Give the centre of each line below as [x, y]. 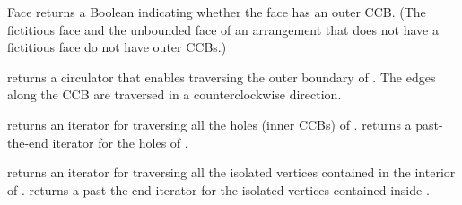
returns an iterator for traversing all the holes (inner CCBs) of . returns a [209, 124]
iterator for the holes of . [120, 142]
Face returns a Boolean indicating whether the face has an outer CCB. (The [217, 12]
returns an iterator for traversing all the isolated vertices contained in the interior [231, 172]
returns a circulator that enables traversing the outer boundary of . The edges [222, 77]
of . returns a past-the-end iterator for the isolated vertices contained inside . [218, 189]
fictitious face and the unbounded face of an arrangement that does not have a [223, 29]
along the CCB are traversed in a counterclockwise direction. [174, 94]
